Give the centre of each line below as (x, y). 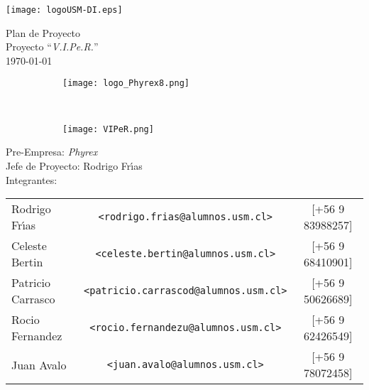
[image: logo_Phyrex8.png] (126, 83)
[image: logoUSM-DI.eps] (64, 10)
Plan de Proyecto (43, 32)
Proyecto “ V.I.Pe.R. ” (52, 47)
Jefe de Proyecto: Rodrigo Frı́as (74, 165)
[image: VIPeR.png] (108, 129)
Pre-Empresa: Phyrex (52, 152)
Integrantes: (32, 179)
